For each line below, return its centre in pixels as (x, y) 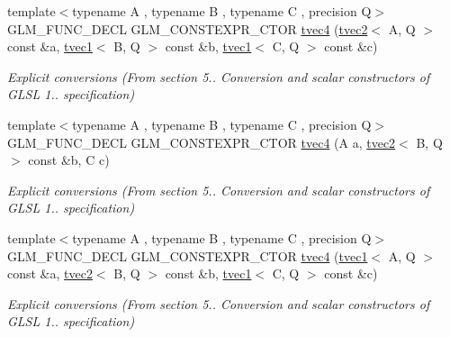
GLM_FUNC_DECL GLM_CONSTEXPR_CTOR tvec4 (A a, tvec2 (202, 142)
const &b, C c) (69, 160)
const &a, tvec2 (50, 273)
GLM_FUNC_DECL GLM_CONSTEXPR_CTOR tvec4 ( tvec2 (188, 28)
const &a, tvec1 (50, 46)
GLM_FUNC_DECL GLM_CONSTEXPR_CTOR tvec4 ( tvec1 (188, 255)
